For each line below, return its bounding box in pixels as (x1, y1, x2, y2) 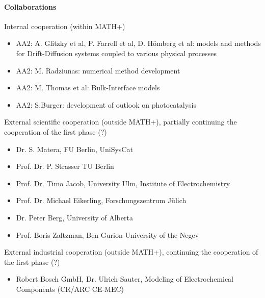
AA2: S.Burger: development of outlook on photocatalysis (16, 99, 196, 110)
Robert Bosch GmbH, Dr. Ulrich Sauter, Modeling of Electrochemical (16, 274, 234, 284)
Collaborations (4, 1, 57, 12)
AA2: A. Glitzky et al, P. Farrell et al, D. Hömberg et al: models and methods (16, 38, 261, 48)
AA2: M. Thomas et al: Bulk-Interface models (16, 82, 160, 93)
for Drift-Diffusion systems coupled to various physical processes (16, 47, 217, 58)
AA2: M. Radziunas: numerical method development (16, 65, 180, 76)
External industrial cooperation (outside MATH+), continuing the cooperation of (4, 246, 258, 257)
